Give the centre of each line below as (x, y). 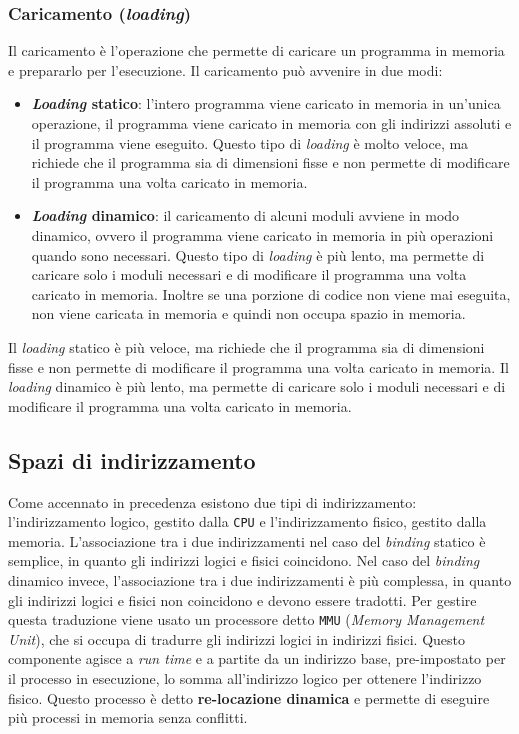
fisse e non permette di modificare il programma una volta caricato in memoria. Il (258, 366)
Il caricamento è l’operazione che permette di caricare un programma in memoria (256, 50)
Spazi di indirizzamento (132, 459)
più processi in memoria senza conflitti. (128, 717)
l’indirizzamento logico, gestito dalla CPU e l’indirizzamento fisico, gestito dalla (247, 521)
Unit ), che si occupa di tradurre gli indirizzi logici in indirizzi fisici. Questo (237, 638)
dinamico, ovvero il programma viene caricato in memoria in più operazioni (262, 234)
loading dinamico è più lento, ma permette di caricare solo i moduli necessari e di (257, 386)
